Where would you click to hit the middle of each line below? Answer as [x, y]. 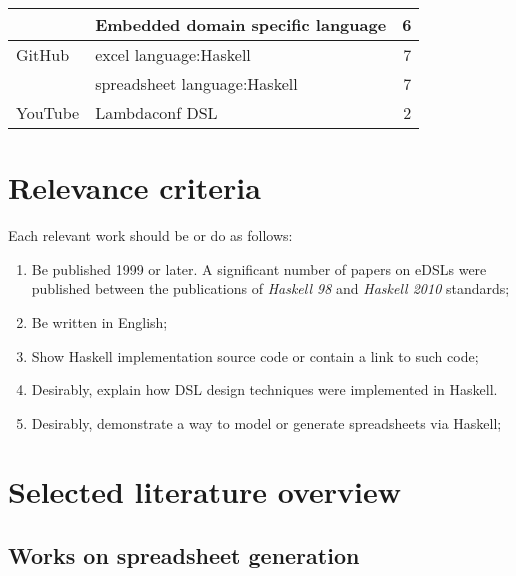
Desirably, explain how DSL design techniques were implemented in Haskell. [264, 389]
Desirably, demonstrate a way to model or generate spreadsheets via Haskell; [266, 422]
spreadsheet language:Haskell [196, 83]
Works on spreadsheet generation [184, 555]
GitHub [43, 54]
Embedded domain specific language [241, 24]
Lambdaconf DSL [156, 112]
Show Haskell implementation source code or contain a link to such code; [255, 355]
